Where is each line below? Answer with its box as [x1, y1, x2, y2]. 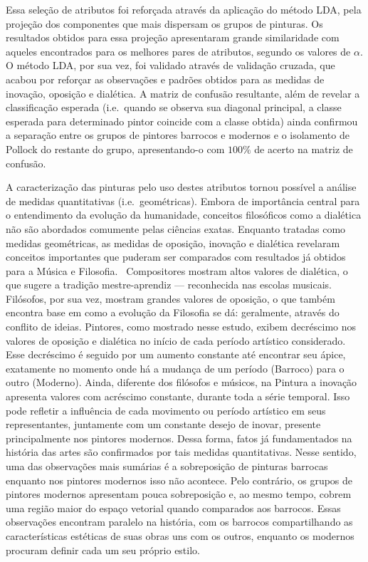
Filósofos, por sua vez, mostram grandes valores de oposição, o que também [6, 291, 335, 306]
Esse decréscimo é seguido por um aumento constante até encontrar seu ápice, [6, 347, 346, 362]
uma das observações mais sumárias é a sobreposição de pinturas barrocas [6, 459, 328, 473]
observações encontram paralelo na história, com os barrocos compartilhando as [6, 514, 353, 529]
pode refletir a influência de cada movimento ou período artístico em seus [6, 402, 326, 417]
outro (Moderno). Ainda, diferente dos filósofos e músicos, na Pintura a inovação [6, 375, 357, 390]
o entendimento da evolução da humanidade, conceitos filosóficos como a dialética [6, 207, 362, 222]
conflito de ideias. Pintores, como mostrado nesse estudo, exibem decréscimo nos [6, 319, 357, 334]
